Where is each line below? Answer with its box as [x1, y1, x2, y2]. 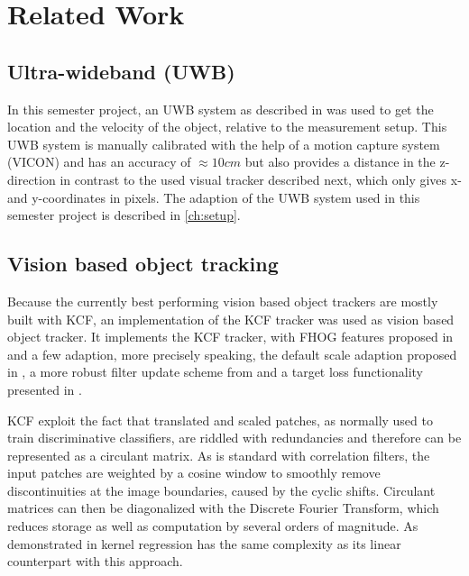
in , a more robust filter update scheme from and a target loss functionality [7, 362, 423, 381]
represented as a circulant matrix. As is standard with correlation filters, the [7, 445, 430, 464]
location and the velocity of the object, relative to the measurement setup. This [7, 117, 447, 136]
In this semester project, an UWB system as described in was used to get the [7, 99, 434, 118]
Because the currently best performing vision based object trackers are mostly [7, 291, 438, 310]
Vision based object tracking [7, 250, 279, 278]
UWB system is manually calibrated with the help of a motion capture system [7, 134, 440, 153]
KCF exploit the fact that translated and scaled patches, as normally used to [7, 410, 433, 429]
